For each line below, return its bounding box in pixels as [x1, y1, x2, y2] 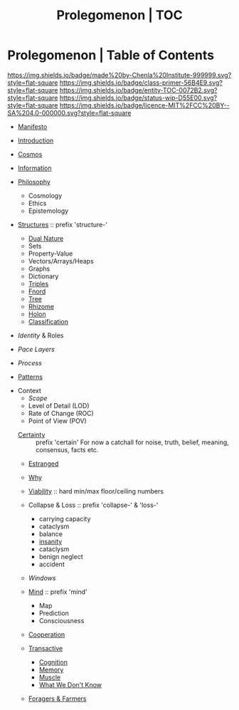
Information [17, 164, 52, 172]
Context [17, 386, 41, 395]
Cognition [38, 657, 68, 666]
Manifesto [17, 122, 48, 131]
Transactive [28, 644, 63, 652]
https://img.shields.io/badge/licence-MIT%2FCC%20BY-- [59, 100, 230, 110]
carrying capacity [38, 514, 91, 523]
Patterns [17, 372, 43, 381]
